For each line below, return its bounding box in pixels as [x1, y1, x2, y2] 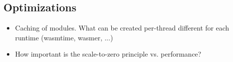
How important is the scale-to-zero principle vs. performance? [15, 49, 201, 59]
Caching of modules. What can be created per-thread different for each [15, 23, 230, 33]
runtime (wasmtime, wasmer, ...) [15, 32, 113, 42]
